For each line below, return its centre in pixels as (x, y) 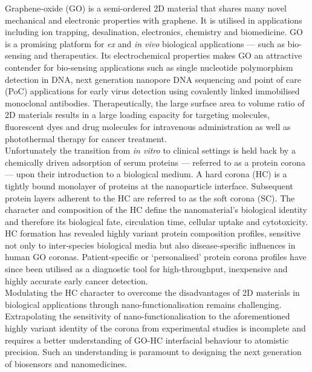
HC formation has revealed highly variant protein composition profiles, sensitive (153, 233)
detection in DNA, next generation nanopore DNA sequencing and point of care (153, 79)
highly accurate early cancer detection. (76, 280)
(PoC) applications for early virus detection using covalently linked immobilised (152, 91)
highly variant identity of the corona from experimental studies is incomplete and (155, 328)
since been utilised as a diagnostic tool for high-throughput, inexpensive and (146, 269)
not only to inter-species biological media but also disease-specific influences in (150, 245)
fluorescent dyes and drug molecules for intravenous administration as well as (148, 126)
